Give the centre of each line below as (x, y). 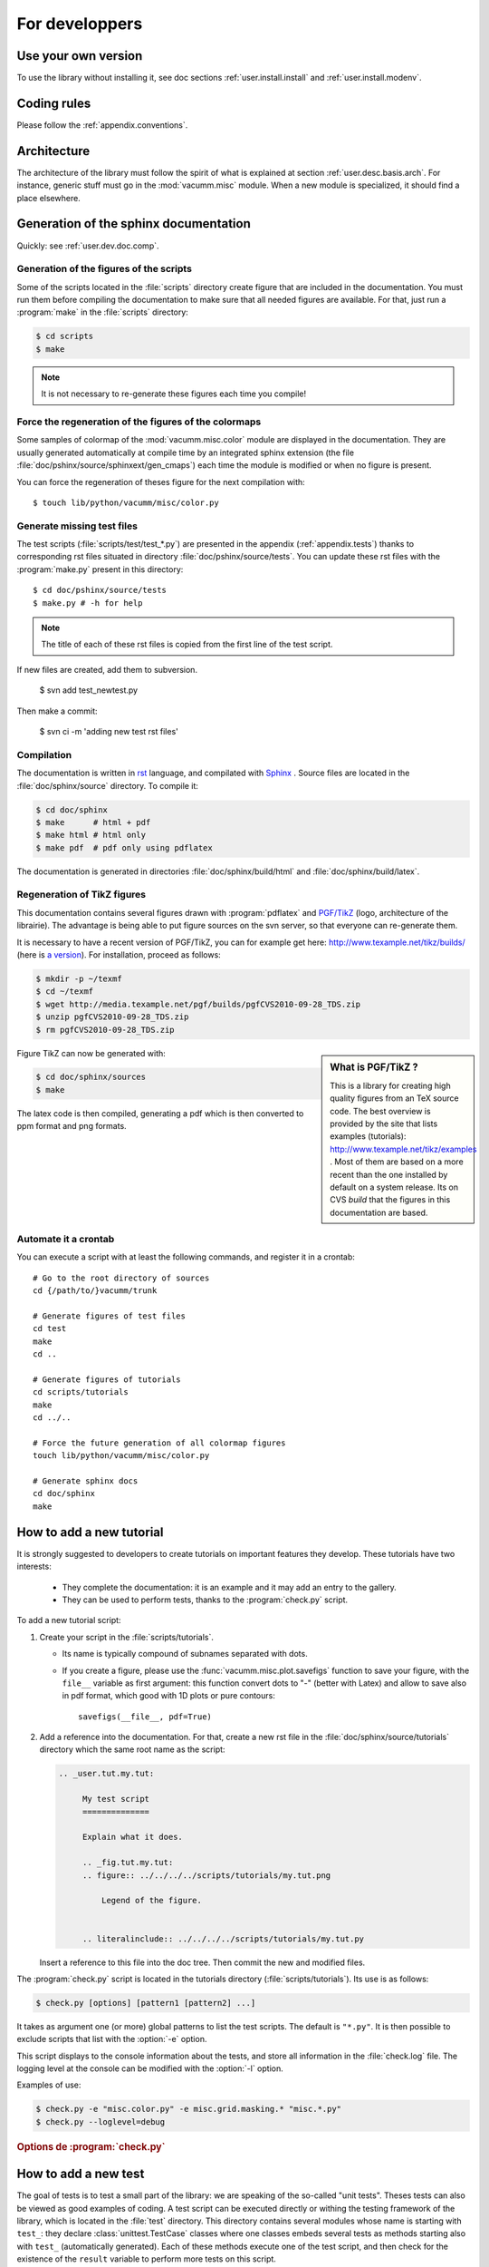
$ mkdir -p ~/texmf (79, 978)
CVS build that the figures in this (390, 1200)
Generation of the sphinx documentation (134, 224)
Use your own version (80, 56)
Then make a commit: (58, 711)
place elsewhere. (48, 198)
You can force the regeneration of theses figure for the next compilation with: (161, 482)
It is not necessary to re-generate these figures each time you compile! (174, 394)
